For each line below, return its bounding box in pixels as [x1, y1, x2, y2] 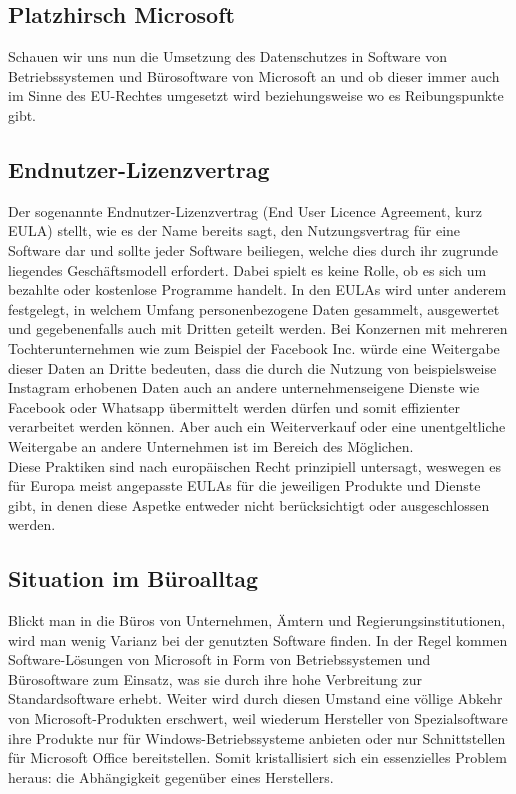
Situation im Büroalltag [8, 563, 259, 594]
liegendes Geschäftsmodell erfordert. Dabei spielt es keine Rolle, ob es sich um [8, 259, 487, 280]
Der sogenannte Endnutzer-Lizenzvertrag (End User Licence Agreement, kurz [8, 200, 482, 221]
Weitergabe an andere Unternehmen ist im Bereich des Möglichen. [8, 435, 414, 456]
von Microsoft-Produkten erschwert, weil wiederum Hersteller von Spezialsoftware [8, 708, 508, 729]
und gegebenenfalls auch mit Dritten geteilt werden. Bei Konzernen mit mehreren [8, 318, 508, 339]
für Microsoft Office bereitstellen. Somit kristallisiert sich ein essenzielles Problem [8, 747, 507, 768]
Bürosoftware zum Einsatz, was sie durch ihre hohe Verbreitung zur [8, 668, 422, 689]
